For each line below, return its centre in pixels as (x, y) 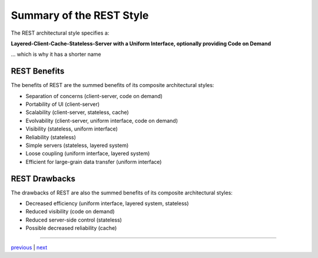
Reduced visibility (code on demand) (70, 212)
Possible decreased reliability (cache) (71, 228)
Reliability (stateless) (51, 137)
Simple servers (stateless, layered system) (77, 145)
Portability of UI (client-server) (63, 104)
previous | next (29, 247)
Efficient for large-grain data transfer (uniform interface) (94, 162)
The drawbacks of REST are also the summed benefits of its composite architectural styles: (122, 192)
